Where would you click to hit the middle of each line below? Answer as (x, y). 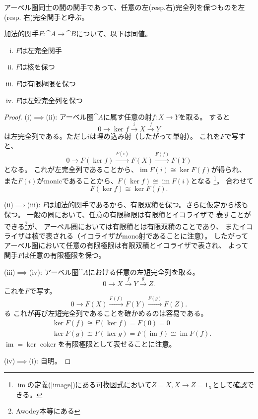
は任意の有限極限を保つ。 (64, 255)
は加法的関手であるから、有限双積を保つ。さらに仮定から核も (148, 205)
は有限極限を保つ (48, 83)
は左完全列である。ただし (46, 136)
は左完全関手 (41, 50)
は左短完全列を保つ (51, 100)
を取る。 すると (204, 117)
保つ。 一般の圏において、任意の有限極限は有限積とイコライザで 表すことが (128, 214)
